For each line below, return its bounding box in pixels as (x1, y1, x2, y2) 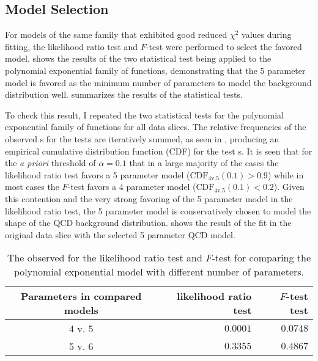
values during (242, 28, 292, 41)
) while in (267, 168, 304, 181)
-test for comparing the (212, 250, 311, 265)
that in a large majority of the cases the (129, 156, 279, 169)
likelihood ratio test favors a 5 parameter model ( (5, 168, 190, 181)
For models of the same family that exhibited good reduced (5, 28, 227, 41)
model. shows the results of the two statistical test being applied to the (5, 52, 272, 65)
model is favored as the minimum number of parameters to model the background (5, 76, 312, 89)
